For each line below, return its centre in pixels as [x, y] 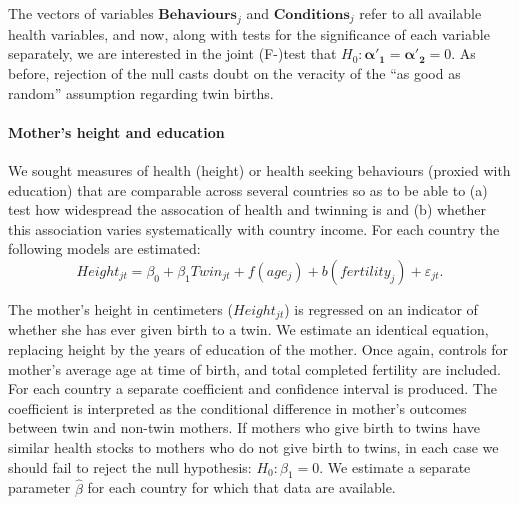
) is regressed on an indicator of [381, 308]
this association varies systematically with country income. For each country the [254, 228]
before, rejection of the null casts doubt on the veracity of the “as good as [234, 72]
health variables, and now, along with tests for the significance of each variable [249, 33]
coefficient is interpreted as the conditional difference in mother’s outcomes [237, 407]
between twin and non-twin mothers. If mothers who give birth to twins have [244, 427]
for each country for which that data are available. [241, 487]
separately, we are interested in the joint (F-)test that [172, 53]
